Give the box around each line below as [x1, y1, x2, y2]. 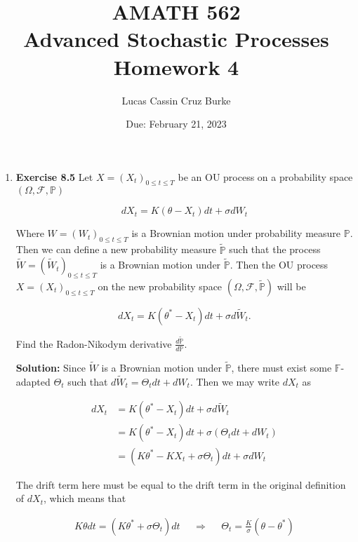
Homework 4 [113, 52, 239, 81]
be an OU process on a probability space [178, 169, 353, 184]
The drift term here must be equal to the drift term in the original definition [15, 477, 346, 492]
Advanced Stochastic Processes [23, 25, 329, 53]
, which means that [43, 491, 126, 506]
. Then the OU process [230, 257, 329, 272]
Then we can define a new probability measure [15, 242, 216, 257]
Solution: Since [15, 360, 86, 375]
